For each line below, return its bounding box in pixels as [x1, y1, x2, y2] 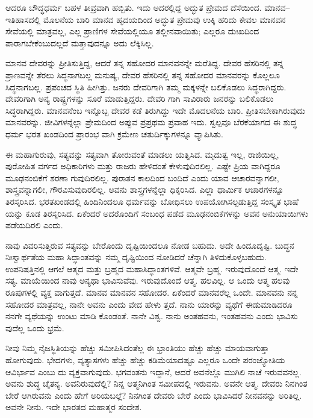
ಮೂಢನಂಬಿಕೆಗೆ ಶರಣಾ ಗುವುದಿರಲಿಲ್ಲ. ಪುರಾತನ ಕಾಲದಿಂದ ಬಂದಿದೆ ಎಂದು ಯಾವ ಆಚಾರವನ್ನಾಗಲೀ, [5, 171, 279, 184]
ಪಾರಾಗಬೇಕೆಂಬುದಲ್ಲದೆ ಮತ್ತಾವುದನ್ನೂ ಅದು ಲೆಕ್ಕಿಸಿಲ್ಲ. [5, 36, 154, 49]
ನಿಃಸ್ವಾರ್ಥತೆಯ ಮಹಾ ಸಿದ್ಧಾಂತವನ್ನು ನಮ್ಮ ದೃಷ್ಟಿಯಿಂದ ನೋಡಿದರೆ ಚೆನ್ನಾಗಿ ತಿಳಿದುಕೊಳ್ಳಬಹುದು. [5, 251, 267, 263]
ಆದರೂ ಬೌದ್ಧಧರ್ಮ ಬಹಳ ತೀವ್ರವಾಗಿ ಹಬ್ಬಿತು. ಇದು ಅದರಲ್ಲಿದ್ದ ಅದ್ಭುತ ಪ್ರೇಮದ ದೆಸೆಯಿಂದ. [5, 1, 262, 13]
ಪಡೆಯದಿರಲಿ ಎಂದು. [5, 219, 63, 231]
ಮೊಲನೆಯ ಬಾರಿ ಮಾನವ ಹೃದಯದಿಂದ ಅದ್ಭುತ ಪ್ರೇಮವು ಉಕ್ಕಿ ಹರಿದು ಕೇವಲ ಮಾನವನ [43, 13, 286, 25]
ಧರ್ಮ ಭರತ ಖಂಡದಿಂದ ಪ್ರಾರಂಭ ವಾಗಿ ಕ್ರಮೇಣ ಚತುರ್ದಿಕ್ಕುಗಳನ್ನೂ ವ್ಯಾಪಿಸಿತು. [5, 127, 223, 140]
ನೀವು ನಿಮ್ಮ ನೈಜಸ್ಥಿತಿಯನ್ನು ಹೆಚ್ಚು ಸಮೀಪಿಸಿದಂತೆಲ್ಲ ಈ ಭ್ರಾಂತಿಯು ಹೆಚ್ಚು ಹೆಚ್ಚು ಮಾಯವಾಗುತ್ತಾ [5, 342, 269, 354]
